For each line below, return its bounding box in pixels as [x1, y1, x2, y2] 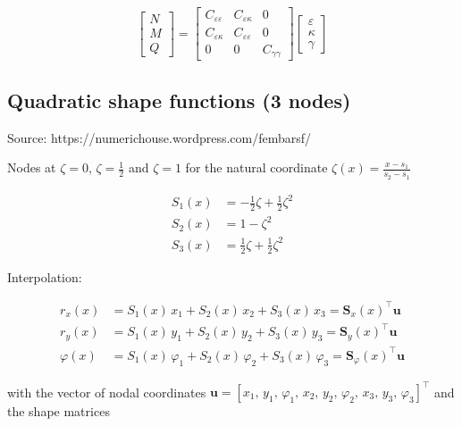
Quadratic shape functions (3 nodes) [7, 86, 351, 113]
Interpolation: [7, 267, 82, 286]
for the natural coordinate [185, 158, 328, 177]
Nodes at [7, 158, 56, 177]
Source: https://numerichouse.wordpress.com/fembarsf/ [7, 128, 312, 146]
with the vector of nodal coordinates [7, 382, 206, 401]
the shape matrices [7, 402, 110, 421]
